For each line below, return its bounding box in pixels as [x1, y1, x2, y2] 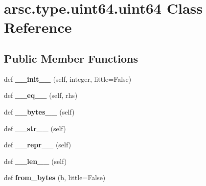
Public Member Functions [4, 50, 138, 66]
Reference [4, 17, 72, 37]
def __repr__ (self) [4, 139, 71, 150]
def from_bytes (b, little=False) [4, 172, 106, 183]
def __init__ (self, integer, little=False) [4, 73, 132, 84]
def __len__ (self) [4, 156, 67, 166]
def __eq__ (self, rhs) [4, 90, 78, 100]
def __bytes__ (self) [4, 106, 75, 116]
